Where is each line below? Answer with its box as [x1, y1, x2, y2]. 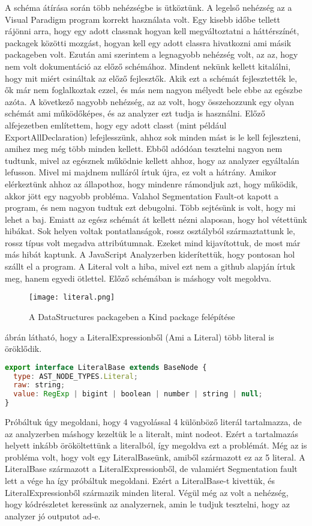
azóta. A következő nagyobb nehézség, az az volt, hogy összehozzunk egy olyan [5, 95, 294, 107]
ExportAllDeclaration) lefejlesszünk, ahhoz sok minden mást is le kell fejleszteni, [5, 130, 301, 143]
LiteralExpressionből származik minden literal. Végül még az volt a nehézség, [5, 486, 289, 498]
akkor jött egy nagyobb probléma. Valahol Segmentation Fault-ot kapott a [5, 189, 279, 202]
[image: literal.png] [29, 293, 115, 302]
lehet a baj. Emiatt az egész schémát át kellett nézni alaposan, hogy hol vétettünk [5, 213, 307, 225]
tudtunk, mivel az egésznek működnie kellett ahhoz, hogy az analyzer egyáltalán [5, 154, 299, 166]
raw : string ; [13, 381, 65, 390]
